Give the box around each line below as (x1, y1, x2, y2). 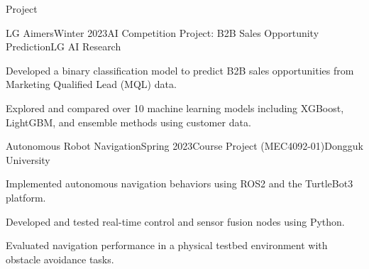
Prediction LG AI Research (6, 39, 121, 54)
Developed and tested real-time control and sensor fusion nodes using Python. (6, 214, 345, 229)
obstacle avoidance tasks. (6, 251, 114, 266)
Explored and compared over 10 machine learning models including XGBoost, (6, 100, 344, 115)
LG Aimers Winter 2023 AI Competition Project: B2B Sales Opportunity (6, 25, 319, 40)
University (6, 152, 50, 167)
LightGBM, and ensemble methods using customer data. (6, 114, 251, 129)
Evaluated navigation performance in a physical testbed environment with (6, 238, 328, 253)
